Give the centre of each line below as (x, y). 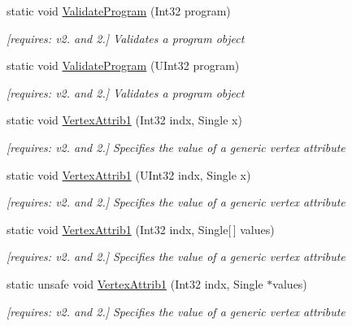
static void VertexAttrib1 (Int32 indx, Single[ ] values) (141, 229)
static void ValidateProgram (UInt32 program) (123, 65)
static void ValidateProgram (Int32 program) (119, 11)
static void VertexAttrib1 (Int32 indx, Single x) (124, 120)
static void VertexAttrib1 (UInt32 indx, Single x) (129, 174)
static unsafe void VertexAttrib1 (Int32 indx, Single (135, 283)
